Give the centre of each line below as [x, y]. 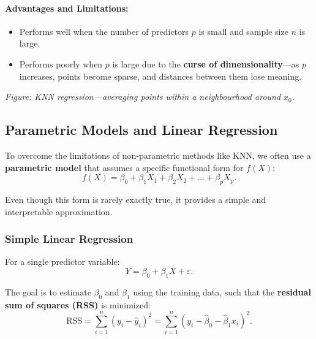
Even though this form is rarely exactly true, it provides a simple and [136, 199]
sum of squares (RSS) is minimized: [78, 304]
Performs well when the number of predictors [104, 31]
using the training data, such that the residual [222, 291]
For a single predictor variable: [62, 261]
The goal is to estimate [48, 291]
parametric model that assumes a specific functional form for [124, 167]
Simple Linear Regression [69, 239]
